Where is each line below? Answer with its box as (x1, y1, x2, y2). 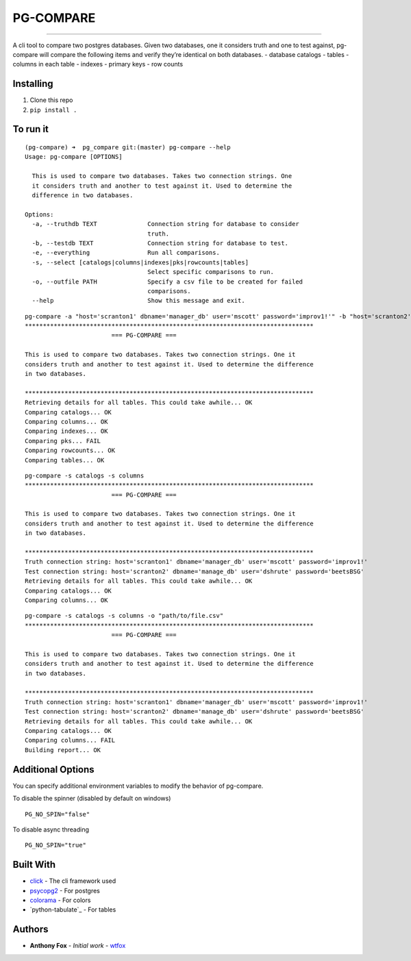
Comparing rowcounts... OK (25, 447, 116, 455)
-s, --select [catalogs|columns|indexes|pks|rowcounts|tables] (32, 258, 249, 266)
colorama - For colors (29, 896, 91, 904)
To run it (12, 123, 49, 135)
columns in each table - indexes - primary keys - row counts (12, 60, 184, 68)
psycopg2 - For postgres (29, 886, 101, 895)
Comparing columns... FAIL (25, 736, 116, 745)
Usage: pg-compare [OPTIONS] (25, 153, 123, 161)
